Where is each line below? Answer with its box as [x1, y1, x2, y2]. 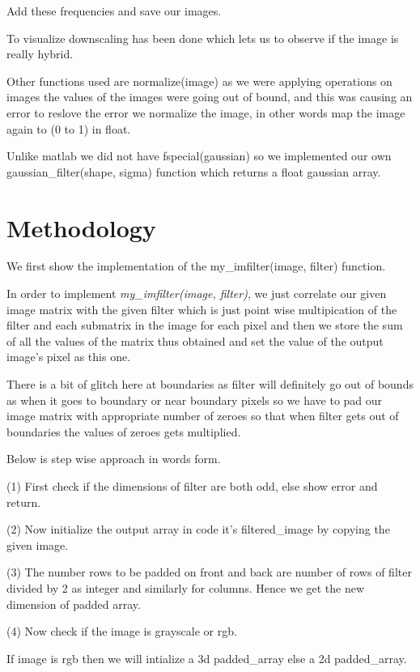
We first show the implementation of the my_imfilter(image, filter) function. [6, 257, 386, 274]
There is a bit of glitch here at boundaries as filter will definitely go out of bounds [6, 376, 414, 393]
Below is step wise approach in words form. [6, 450, 221, 467]
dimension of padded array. [6, 595, 141, 612]
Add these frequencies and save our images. [6, 2, 222, 19]
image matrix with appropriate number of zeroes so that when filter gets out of [6, 407, 399, 424]
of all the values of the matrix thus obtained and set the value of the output [6, 332, 384, 349]
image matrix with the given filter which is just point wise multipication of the [6, 300, 397, 317]
